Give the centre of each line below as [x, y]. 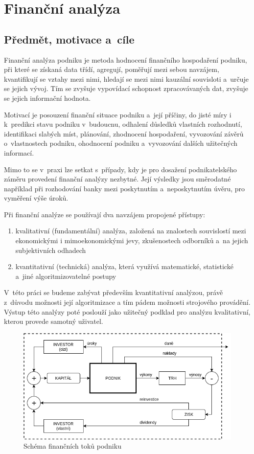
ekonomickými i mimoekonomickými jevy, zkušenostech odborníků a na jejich [132, 240]
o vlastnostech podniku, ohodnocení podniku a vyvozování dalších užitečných [121, 143]
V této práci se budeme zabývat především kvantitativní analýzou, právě [114, 292]
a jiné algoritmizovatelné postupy [66, 276]
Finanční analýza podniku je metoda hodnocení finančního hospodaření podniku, [126, 59]
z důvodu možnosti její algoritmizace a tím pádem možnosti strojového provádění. [127, 302]
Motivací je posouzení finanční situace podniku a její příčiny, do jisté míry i [118, 114]
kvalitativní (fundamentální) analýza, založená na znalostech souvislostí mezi [131, 231]
